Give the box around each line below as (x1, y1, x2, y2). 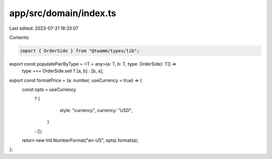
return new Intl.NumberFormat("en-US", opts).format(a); (22, 137, 139, 143)
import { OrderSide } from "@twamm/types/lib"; (20, 48, 140, 54)
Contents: (9, 34, 30, 40)
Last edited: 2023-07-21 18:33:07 (9, 25, 79, 31)
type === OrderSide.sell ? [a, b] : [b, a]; (22, 68, 104, 74)
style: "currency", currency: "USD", (59, 107, 133, 113)
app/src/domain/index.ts (9, 8, 116, 19)
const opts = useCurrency (22, 86, 77, 93)
